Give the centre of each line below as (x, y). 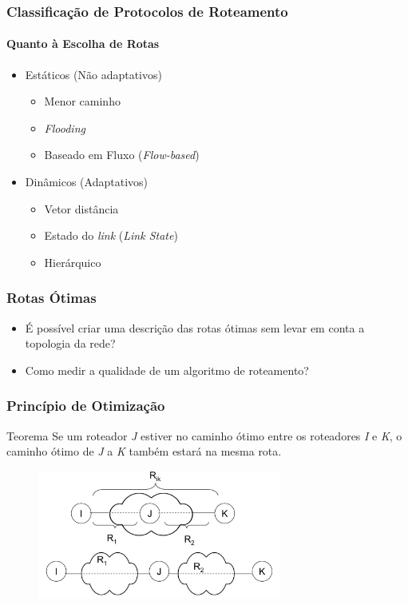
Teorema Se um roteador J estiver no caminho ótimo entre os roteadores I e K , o (204, 435)
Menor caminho (82, 101)
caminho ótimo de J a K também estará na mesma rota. (144, 451)
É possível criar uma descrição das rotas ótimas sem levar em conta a (195, 327)
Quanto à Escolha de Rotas (83, 44)
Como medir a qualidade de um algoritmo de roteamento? (167, 370)
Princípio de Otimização (86, 406)
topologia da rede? (70, 343)
